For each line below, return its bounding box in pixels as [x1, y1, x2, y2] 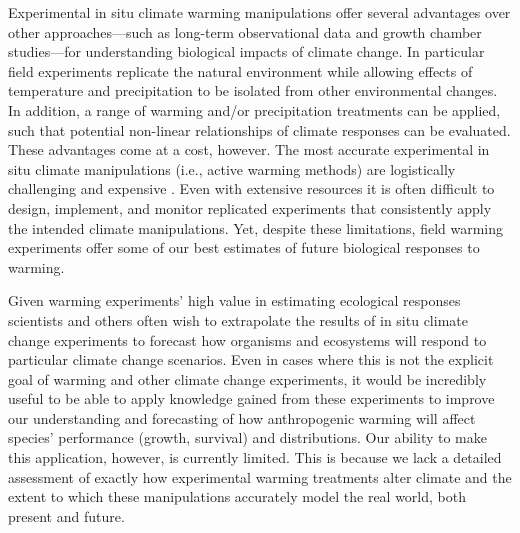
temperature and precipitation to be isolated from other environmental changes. [8, 80, 498, 101]
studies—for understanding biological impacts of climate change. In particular [8, 41, 485, 62]
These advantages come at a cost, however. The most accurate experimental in [8, 139, 490, 160]
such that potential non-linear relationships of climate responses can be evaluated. [8, 119, 511, 140]
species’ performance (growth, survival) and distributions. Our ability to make [8, 427, 487, 448]
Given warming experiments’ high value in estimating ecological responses [8, 290, 461, 311]
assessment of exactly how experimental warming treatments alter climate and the [8, 466, 512, 487]
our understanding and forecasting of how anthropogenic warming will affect [8, 407, 476, 428]
